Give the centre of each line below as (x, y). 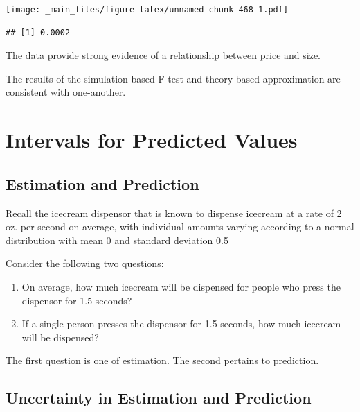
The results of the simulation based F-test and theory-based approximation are (173, 78)
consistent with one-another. (66, 92)
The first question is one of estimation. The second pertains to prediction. (162, 360)
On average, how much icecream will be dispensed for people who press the (181, 286)
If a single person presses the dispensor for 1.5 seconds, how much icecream (181, 324)
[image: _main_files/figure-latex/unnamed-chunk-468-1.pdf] (147, 10)
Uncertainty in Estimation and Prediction (159, 398)
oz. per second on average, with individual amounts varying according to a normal (180, 226)
